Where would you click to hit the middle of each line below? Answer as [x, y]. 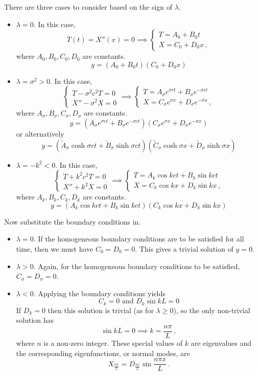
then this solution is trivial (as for [101, 310]
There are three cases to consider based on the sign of [88, 7]
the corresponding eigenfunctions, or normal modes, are [103, 353]
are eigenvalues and [221, 343]
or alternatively [40, 133]
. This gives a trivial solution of [184, 248]
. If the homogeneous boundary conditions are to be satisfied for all [139, 239]
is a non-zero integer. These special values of [113, 343]
